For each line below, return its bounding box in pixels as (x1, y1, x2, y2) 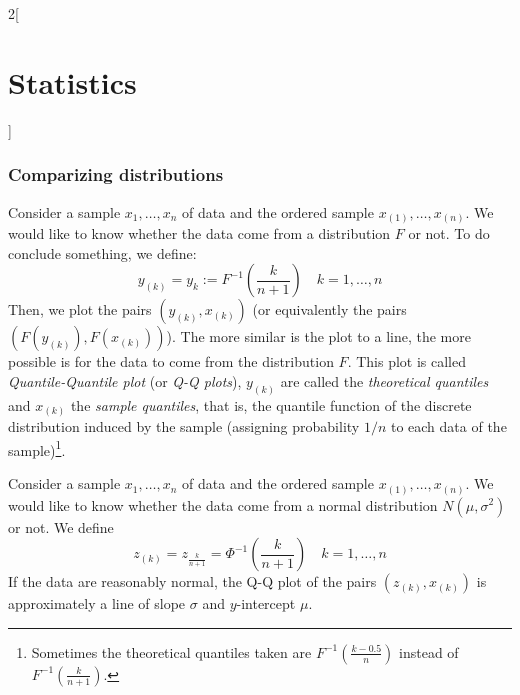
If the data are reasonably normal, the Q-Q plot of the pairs (8, 571, 377, 592)
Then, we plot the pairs (8, 299, 152, 320)
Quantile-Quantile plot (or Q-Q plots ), (8, 370, 242, 391)
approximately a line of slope (8, 593, 186, 614)
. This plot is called (347, 351, 466, 372)
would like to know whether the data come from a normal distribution (8, 494, 438, 515)
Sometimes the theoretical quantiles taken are (31, 641, 312, 662)
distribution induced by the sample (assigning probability (8, 416, 360, 437)
